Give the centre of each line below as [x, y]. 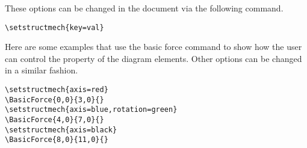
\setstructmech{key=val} [54, 27]
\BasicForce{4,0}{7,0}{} [54, 120]
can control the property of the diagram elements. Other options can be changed [153, 58]
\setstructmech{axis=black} [61, 130]
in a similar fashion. [42, 70]
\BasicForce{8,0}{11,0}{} [57, 140]
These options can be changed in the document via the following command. [144, 8]
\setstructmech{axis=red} [57, 90]
